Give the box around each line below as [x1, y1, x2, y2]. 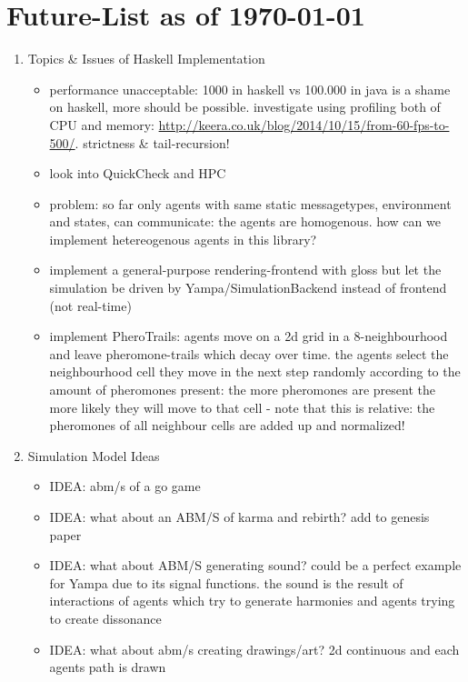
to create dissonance [49, 608, 162, 627]
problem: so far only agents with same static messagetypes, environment [49, 194, 452, 213]
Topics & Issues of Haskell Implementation [27, 49, 265, 68]
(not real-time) [49, 296, 132, 315]
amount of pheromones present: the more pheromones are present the [49, 380, 435, 399]
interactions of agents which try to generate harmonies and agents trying [49, 591, 455, 610]
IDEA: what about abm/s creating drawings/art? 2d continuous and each [49, 639, 460, 658]
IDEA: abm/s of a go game [49, 476, 201, 496]
